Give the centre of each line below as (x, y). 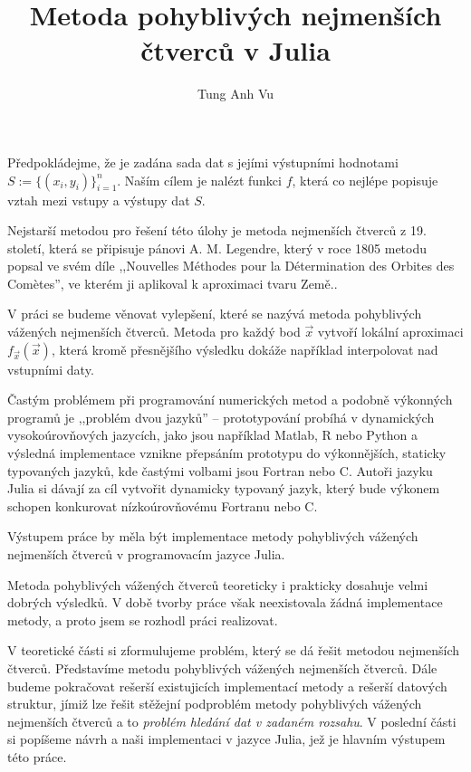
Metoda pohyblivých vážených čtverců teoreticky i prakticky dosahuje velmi (218, 584)
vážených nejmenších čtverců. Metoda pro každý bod (154, 332)
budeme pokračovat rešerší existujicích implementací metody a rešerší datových (227, 686)
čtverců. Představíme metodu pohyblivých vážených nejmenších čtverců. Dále (222, 667)
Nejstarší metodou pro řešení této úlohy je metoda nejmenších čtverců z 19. (217, 230)
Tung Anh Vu (235, 94)
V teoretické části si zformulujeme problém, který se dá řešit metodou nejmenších (234, 650)
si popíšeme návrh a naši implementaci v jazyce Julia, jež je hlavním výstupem (226, 739)
